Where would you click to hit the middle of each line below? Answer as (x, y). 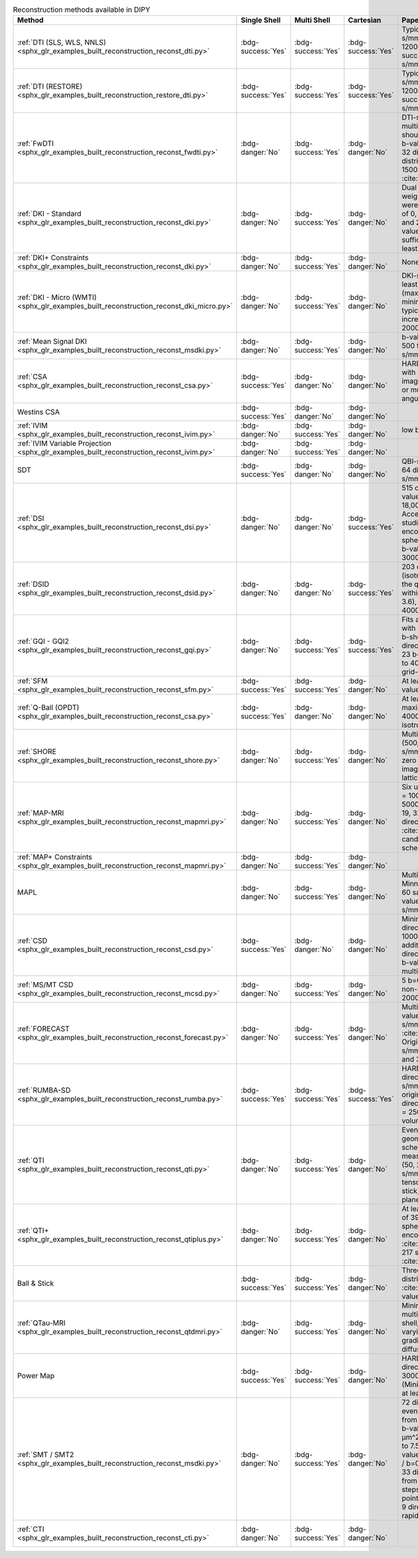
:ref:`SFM (32, 681)
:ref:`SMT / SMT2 (46, 1455)
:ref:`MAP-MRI (40, 813)
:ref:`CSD (32, 941)
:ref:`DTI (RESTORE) (50, 86)
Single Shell (261, 20)
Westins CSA (38, 412)
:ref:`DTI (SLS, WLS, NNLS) (62, 43)
